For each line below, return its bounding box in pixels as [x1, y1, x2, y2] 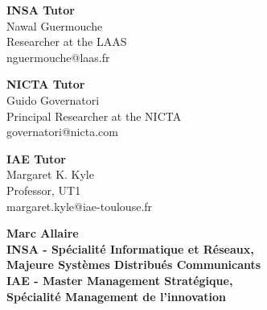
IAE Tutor [6, 150, 66, 167]
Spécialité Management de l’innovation [6, 287, 227, 304]
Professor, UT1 [6, 181, 81, 198]
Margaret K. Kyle [6, 166, 94, 183]
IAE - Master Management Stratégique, [6, 271, 233, 288]
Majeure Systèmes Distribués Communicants [6, 256, 261, 273]
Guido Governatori [6, 91, 100, 108]
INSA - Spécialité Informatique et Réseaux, [6, 240, 254, 257]
